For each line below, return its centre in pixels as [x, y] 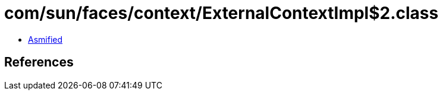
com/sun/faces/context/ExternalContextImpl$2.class [221, 13]
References [39, 62]
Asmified [45, 39]
